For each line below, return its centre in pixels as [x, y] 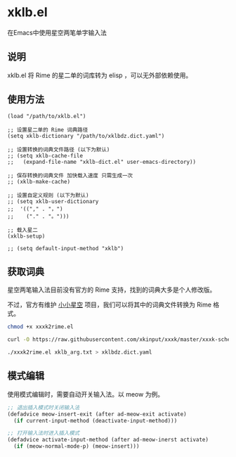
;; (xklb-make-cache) [39, 181]
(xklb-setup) [26, 236]
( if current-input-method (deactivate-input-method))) [96, 420]
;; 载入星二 [23, 230]
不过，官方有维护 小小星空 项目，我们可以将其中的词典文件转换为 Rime [110, 305]
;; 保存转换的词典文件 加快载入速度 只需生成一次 [70, 175]
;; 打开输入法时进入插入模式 [44, 433]
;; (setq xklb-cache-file [45, 155]
